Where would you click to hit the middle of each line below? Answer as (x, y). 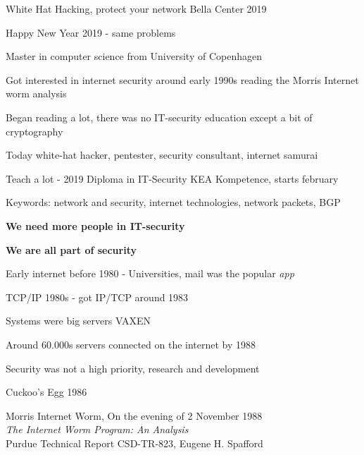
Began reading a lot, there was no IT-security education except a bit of (159, 117)
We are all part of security (71, 249)
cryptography (34, 131)
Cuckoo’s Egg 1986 (46, 392)
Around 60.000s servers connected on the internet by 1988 (131, 344)
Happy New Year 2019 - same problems (91, 32)
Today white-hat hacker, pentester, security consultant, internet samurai (162, 155)
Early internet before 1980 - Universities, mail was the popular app (150, 273)
